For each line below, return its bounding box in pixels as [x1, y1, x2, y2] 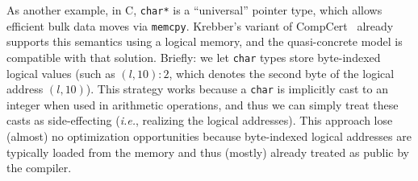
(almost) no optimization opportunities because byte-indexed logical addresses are [6, 128, 412, 144]
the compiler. [6, 159, 72, 176]
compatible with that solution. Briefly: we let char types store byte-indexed [6, 48, 381, 65]
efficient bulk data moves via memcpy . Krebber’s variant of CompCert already [6, 17, 394, 34]
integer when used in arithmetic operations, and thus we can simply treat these [6, 96, 399, 113]
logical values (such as [6, 64, 115, 81]
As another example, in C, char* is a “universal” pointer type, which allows [6, 2, 382, 18]
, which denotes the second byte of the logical [169, 64, 395, 81]
